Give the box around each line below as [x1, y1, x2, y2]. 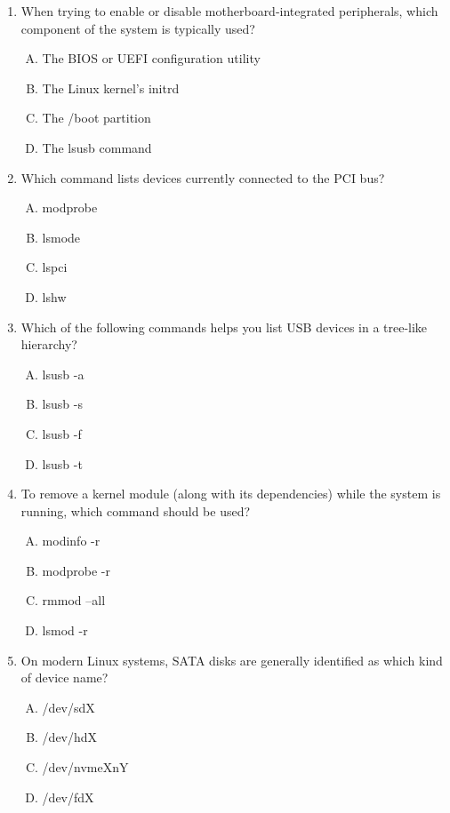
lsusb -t [42, 454, 83, 473]
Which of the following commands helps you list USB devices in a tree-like [20, 317, 428, 336]
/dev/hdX [42, 728, 98, 746]
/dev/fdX [42, 787, 94, 806]
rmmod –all [42, 591, 106, 610]
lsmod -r [42, 621, 88, 640]
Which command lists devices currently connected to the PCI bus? [20, 168, 385, 187]
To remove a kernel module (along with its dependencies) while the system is [20, 484, 441, 503]
